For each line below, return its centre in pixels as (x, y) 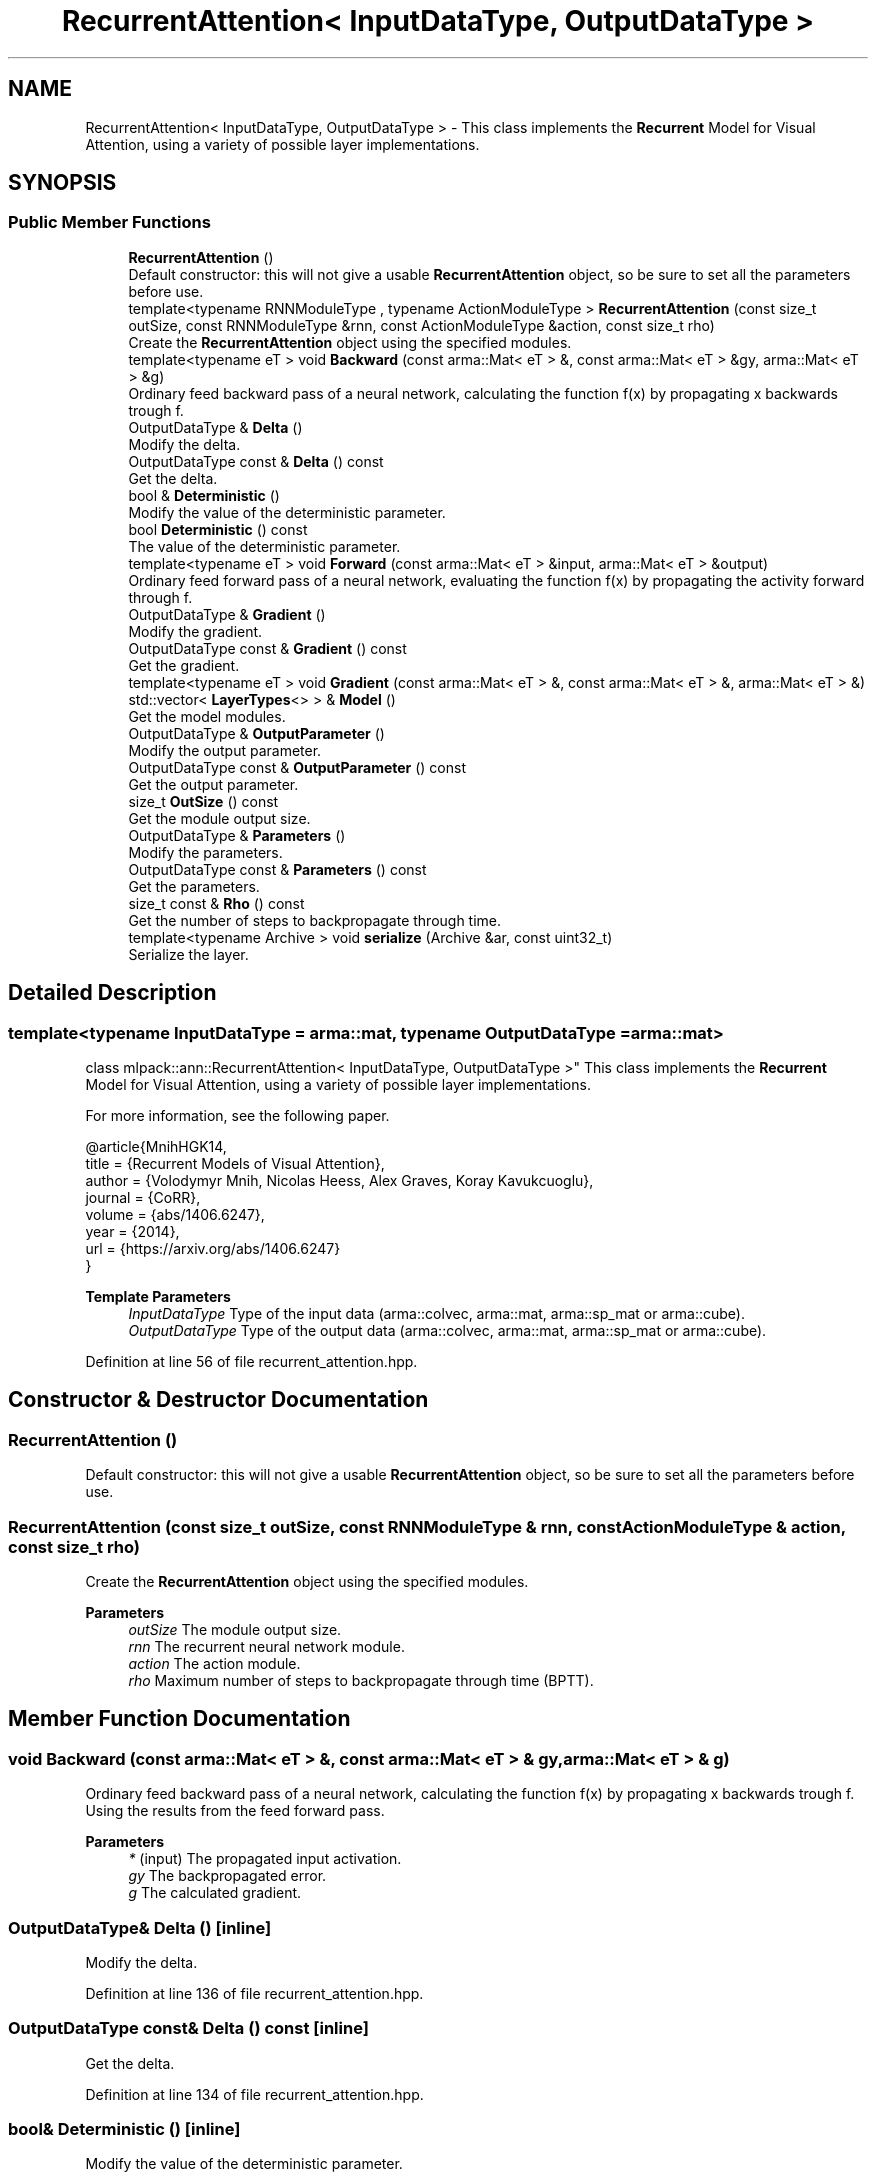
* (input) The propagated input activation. (265, 1859)
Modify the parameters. (205, 852)
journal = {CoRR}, (143, 1198)
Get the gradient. (184, 665)
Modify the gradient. (195, 631)
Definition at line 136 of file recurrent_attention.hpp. (254, 1993)
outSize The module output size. (235, 1629)
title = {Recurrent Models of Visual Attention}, (235, 1164)
